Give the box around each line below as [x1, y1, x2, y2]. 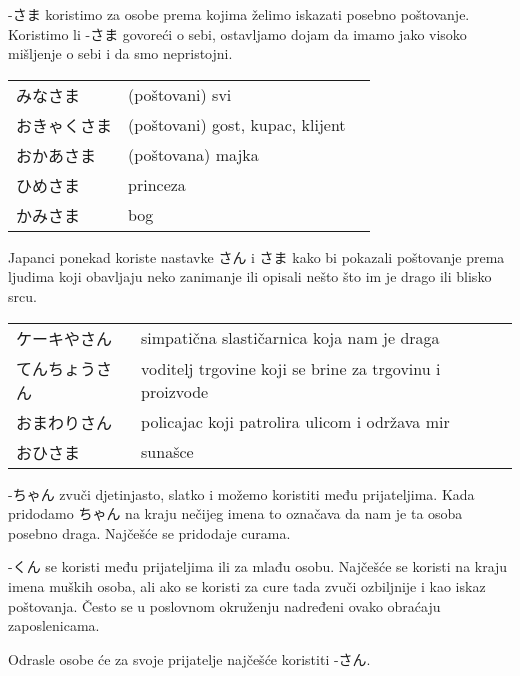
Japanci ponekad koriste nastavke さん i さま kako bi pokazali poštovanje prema [8, 246, 505, 267]
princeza [128, 173, 186, 197]
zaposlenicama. [8, 615, 100, 636]
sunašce [141, 440, 194, 464]
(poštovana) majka [128, 143, 259, 167]
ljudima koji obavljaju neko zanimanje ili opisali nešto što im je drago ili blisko [8, 266, 492, 287]
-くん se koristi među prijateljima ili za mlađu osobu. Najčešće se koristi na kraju [8, 556, 508, 577]
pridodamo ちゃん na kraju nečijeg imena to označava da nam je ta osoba [8, 503, 463, 524]
